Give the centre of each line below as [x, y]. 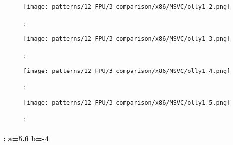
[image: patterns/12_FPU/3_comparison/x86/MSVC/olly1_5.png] [127, 103]
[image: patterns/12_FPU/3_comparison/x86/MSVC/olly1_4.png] [127, 71]
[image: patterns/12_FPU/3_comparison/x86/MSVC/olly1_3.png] [127, 39]
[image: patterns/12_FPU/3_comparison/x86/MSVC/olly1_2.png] [127, 7]
